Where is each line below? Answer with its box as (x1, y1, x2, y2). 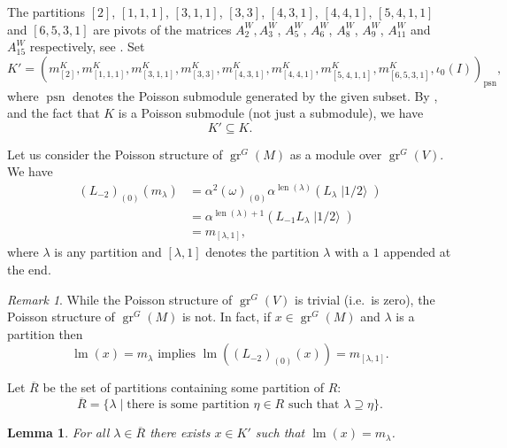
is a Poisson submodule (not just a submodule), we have (118, 104, 424, 122)
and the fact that (7, 104, 100, 122)
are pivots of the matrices (93, 19, 232, 38)
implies (157, 348, 196, 361)
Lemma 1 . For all (7, 423, 110, 442)
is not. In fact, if (181, 307, 272, 326)
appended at (383, 243, 451, 261)
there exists (150, 423, 211, 442)
